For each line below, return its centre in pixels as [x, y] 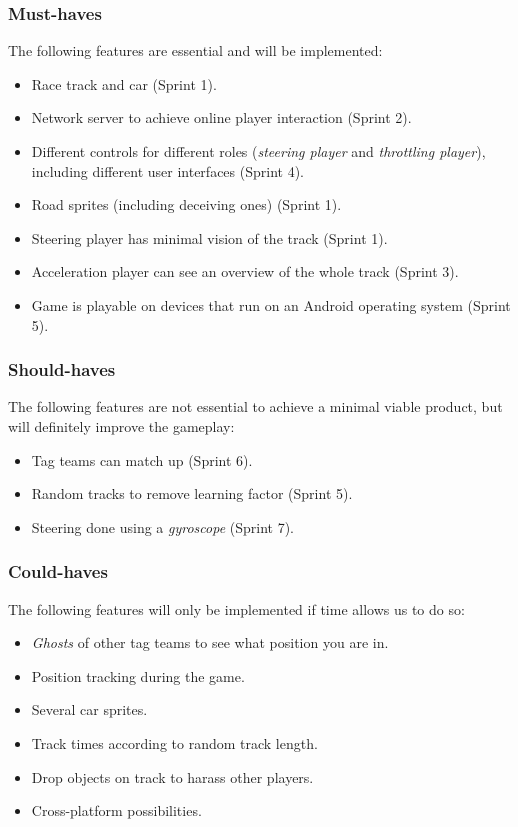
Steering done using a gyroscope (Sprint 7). [163, 526]
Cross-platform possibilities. [116, 810]
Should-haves [62, 369]
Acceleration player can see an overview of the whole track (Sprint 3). [245, 271]
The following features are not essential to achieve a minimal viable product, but [255, 406]
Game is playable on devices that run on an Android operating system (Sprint [271, 304]
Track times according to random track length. [174, 742]
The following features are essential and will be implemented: [195, 50]
